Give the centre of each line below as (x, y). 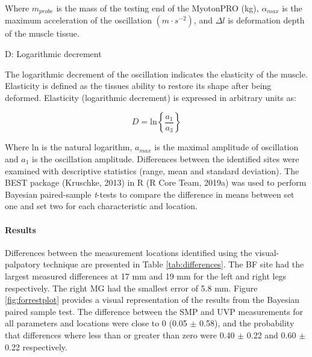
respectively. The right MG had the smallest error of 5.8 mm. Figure (131, 288)
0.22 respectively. (36, 346)
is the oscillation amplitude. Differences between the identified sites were (165, 159)
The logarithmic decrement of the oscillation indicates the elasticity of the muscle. (156, 74)
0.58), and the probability (247, 323)
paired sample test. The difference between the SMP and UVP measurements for (154, 311)
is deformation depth (266, 20)
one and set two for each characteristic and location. (101, 206)
